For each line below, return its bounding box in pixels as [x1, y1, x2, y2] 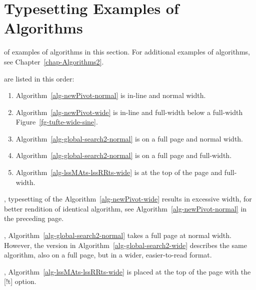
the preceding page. [4, 213, 64, 223]
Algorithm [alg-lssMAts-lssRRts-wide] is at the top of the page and [15, 167, 222, 177]
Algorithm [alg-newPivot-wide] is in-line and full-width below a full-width [15, 106, 243, 117]
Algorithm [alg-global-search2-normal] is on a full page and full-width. [15, 150, 232, 160]
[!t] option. [4, 276, 36, 286]
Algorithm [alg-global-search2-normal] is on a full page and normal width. [15, 133, 243, 143]
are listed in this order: [4, 73, 74, 83]
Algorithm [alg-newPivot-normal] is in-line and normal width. [15, 90, 206, 100]
